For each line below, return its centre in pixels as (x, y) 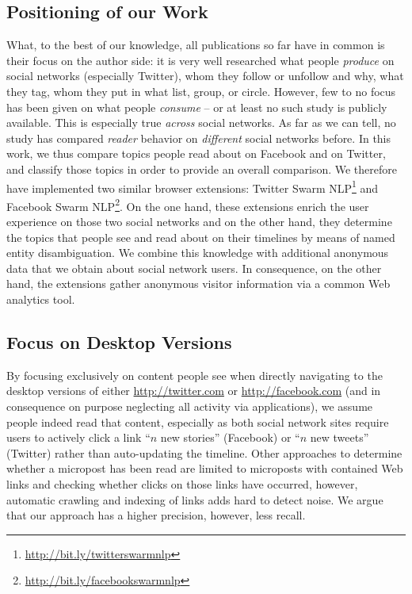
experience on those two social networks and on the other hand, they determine (199, 222)
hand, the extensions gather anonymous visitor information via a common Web (198, 284)
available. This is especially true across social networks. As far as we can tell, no (201, 123)
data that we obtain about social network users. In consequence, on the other (194, 268)
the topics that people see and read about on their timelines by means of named (201, 237)
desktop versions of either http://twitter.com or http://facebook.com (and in (194, 391)
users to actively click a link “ (78, 437)
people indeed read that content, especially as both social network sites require (198, 422)
